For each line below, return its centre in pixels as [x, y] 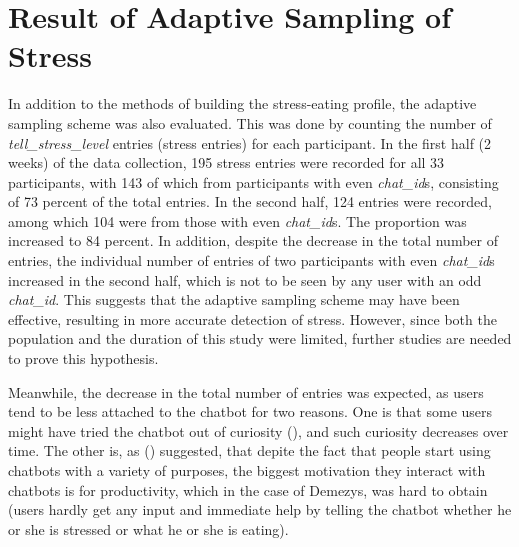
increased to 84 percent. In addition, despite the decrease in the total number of [253, 240]
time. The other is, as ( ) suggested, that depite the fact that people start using [249, 450]
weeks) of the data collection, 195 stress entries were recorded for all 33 [226, 162]
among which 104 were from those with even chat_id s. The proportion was [237, 220]
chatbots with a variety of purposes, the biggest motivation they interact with [247, 470]
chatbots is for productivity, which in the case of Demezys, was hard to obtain [248, 489]
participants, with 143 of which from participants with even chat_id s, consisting [253, 181]
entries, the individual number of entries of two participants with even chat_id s [251, 260]
